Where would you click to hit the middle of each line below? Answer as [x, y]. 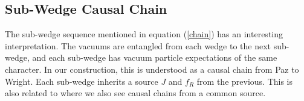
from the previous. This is [245, 81]
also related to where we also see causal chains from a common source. [135, 93]
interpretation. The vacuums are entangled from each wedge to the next [138, 45]
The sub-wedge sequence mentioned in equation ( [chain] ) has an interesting [144, 34]
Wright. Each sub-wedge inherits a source [82, 81]
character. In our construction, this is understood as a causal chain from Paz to [152, 69]
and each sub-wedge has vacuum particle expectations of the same [155, 57]
